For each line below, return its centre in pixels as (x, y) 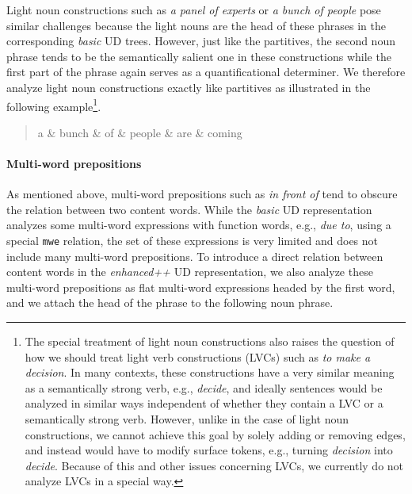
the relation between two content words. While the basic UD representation (189, 209)
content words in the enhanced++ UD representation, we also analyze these (190, 272)
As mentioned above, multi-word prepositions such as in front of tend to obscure (202, 194)
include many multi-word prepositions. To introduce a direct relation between (195, 256)
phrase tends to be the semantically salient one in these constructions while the (199, 56)
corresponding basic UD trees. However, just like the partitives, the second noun (201, 41)
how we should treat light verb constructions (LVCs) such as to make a (198, 356)
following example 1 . (54, 105)
